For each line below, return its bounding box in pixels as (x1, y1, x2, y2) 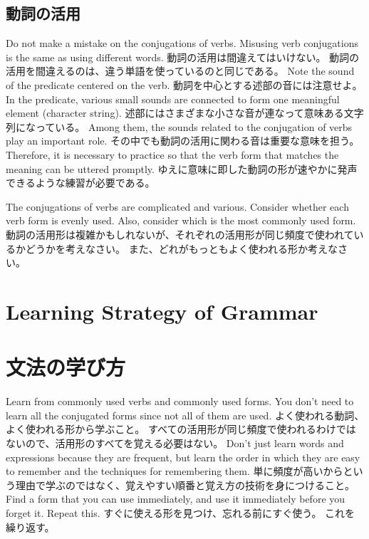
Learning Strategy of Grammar (6, 296, 318, 325)
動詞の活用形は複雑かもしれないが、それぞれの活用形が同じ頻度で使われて (6, 226, 354, 241)
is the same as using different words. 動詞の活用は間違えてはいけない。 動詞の (6, 49, 360, 64)
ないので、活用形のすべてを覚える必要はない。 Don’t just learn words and (6, 435, 344, 450)
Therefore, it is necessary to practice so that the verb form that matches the (6, 147, 339, 162)
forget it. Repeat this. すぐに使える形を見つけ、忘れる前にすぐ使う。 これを (6, 505, 355, 520)
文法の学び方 (6, 352, 126, 382)
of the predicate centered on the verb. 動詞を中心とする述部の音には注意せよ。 (6, 77, 363, 92)
